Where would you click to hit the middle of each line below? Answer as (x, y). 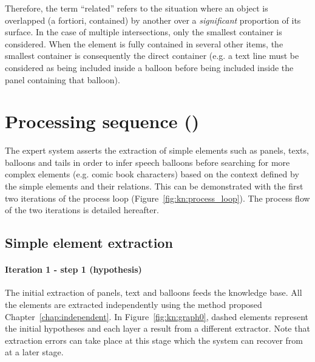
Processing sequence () (102, 121)
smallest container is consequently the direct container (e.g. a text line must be (152, 56)
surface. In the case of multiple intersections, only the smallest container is (144, 32)
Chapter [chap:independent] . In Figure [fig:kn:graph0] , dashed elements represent (157, 316)
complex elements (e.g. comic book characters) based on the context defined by (152, 174)
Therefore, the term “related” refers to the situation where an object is (137, 8)
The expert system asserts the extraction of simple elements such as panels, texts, (157, 150)
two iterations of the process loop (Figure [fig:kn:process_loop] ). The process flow (157, 198)
